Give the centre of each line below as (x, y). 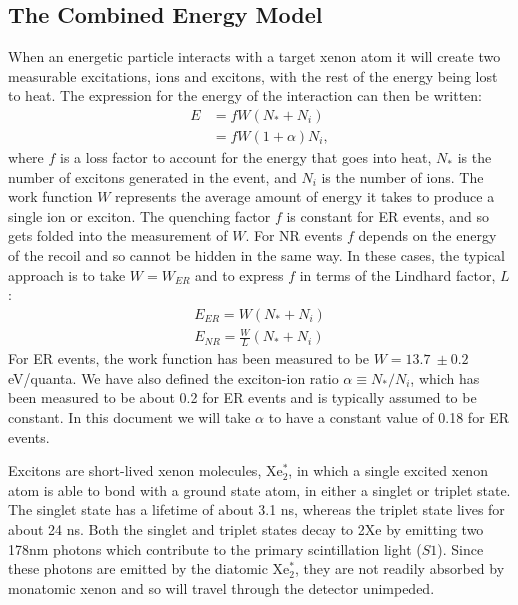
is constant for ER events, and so (388, 215)
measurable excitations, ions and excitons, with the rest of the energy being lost (253, 75)
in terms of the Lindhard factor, (397, 274)
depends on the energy (427, 235)
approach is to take (67, 274)
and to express (239, 274)
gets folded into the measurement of (118, 235)
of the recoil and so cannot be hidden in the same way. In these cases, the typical (256, 255)
